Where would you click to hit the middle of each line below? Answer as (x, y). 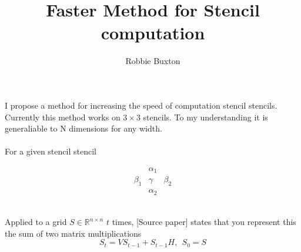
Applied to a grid (36, 222)
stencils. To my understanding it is (205, 117)
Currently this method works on (63, 117)
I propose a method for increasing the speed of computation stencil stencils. (141, 105)
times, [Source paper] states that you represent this (204, 222)
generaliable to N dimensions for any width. (83, 128)
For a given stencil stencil (51, 151)
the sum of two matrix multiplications (73, 233)
